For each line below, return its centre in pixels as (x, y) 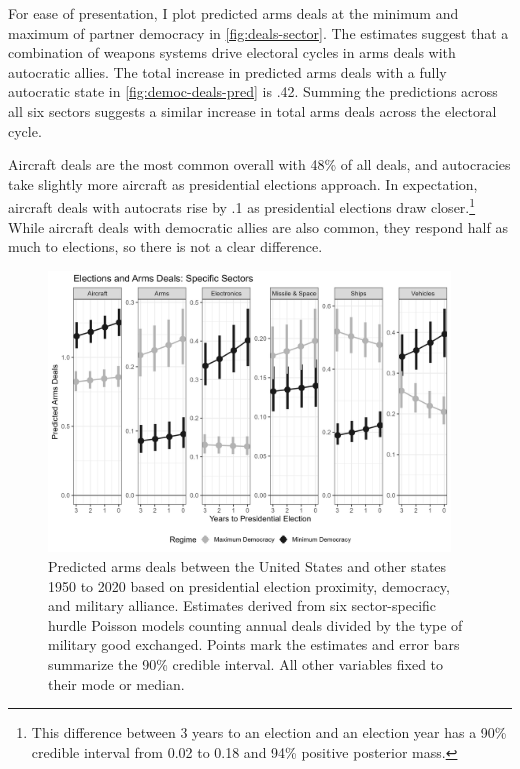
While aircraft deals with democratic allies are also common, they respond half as (258, 226)
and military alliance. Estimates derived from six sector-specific (242, 605)
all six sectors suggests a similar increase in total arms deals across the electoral (252, 110)
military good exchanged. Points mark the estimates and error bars (254, 644)
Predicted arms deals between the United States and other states (247, 566)
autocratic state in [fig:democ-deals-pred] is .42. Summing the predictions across (253, 91)
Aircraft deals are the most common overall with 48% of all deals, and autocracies (259, 164)
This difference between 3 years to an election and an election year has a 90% (269, 732)
